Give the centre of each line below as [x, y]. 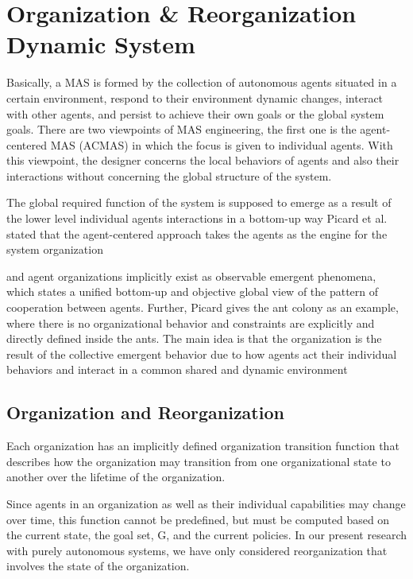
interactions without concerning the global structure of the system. [169, 175]
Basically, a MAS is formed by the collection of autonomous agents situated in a [202, 82]
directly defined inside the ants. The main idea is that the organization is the [194, 338]
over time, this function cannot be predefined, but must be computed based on [198, 519]
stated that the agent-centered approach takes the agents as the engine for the [197, 233]
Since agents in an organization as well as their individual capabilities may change [206, 503]
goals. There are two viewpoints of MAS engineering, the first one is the [181, 129]
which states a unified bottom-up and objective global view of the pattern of [193, 291]
